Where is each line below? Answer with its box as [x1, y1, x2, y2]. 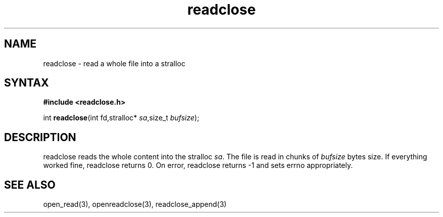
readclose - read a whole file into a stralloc [43, 59, 186, 68]
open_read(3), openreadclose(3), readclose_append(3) [43, 200, 227, 209]
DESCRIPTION [4, 131, 76, 144]
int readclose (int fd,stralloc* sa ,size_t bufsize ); [43, 113, 199, 122]
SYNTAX [4, 76, 49, 90]
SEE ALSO [4, 178, 56, 191]
